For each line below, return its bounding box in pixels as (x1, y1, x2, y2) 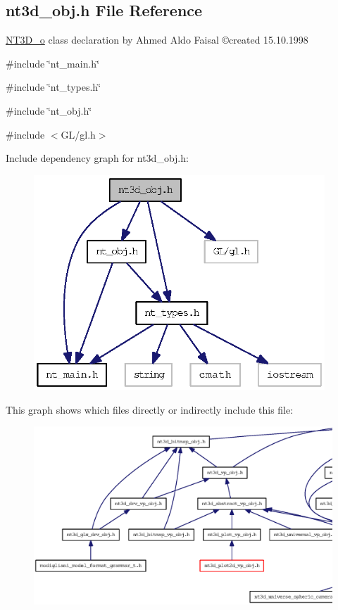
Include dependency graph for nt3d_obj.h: (6, 151, 189, 165)
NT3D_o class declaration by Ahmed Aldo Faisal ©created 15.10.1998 (6, 32, 308, 47)
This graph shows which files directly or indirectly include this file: (6, 402, 294, 417)
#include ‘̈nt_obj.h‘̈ (6, 103, 92, 117)
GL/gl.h (61, 127, 96, 141)
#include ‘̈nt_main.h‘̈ (6, 56, 100, 70)
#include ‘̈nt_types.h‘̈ (6, 80, 101, 94)
